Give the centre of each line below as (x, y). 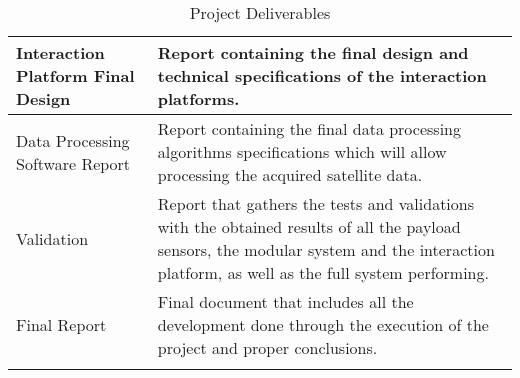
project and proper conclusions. (267, 347)
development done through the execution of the (323, 324)
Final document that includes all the (285, 301)
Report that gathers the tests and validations (316, 203)
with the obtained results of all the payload (309, 226)
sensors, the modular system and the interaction (326, 249)
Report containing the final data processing (309, 128)
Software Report (73, 163)
